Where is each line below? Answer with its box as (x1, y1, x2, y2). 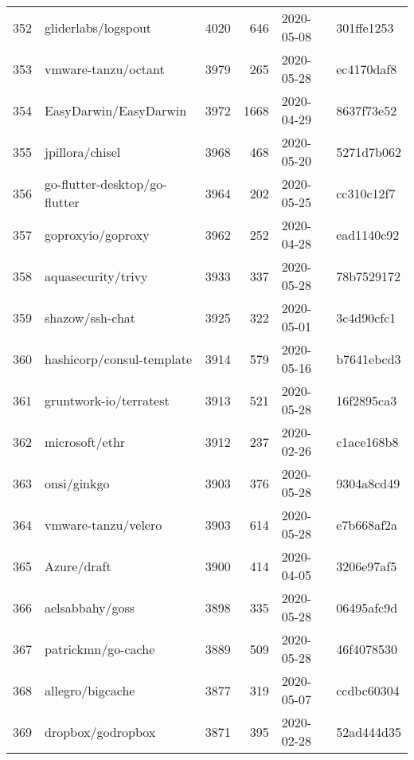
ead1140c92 (336, 225, 400, 244)
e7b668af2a (336, 515, 398, 534)
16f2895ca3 (336, 390, 397, 409)
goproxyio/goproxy (45, 225, 150, 244)
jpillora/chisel (45, 142, 121, 161)
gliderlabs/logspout (45, 18, 152, 37)
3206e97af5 (336, 556, 397, 575)
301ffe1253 (336, 18, 394, 37)
